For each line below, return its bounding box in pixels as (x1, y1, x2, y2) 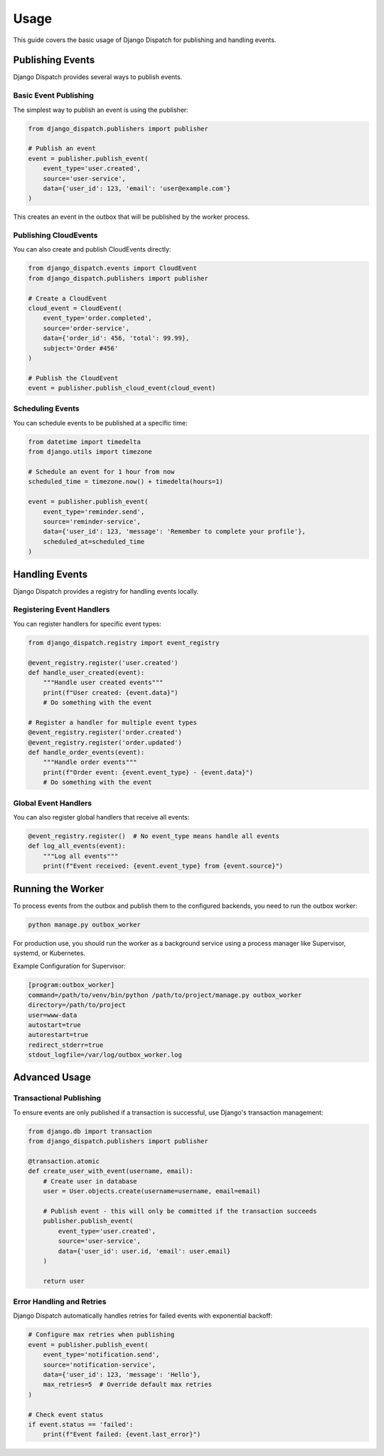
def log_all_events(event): (28, 842, 126, 850)
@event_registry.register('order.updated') (28, 738, 183, 746)
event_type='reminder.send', (43, 507, 145, 516)
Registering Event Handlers (13, 604, 110, 614)
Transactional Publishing (13, 1093, 102, 1103)
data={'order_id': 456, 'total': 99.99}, (43, 334, 190, 342)
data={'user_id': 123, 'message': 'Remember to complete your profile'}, (43, 527, 306, 536)
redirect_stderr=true (28, 1041, 104, 1049)
